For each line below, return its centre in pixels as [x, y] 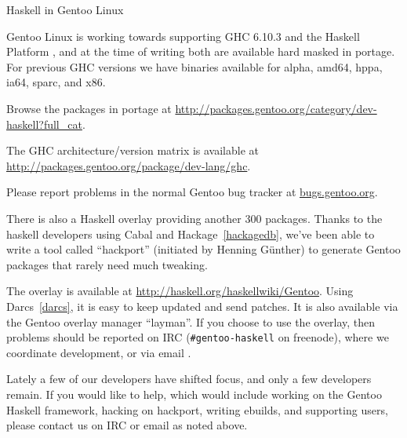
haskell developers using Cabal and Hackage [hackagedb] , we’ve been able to [191, 234]
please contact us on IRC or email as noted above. [127, 425]
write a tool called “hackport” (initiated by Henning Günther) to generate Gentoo [203, 249]
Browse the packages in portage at [89, 108]
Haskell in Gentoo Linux [65, 9]
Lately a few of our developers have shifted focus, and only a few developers [189, 379]
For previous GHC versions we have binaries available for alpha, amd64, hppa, [194, 66]
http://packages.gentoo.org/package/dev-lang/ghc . [129, 165]
